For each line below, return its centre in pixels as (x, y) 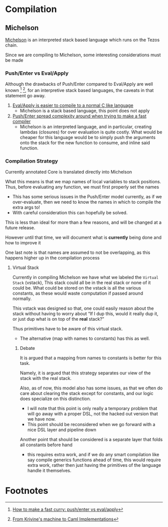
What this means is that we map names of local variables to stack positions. (83, 182)
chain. (11, 45)
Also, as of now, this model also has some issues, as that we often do (91, 388)
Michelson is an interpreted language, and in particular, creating (86, 126)
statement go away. (25, 95)
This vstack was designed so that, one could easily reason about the (83, 308)
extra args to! (26, 207)
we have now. (41, 419)
